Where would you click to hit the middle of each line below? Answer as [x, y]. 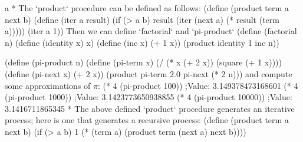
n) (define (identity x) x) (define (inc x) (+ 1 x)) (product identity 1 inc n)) [142, 42]
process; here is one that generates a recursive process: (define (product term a [147, 120]
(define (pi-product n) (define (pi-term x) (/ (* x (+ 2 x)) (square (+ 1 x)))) [143, 62]
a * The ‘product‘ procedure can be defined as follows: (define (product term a [147, 8]
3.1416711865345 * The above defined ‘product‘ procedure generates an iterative [150, 108]
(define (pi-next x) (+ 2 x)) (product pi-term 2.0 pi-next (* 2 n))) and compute [149, 73]
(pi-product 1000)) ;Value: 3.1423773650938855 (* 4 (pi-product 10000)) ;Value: [149, 97]
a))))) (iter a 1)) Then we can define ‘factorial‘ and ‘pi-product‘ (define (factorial [151, 31]
